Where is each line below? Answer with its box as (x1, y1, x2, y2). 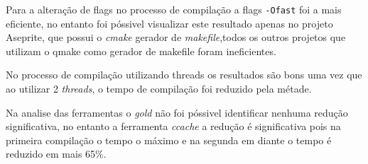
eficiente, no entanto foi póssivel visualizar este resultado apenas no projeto (6, 16, 333, 30)
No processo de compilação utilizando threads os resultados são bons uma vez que (6, 67, 362, 82)
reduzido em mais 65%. (6, 146, 107, 161)
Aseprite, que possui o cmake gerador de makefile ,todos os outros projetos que (6, 30, 346, 45)
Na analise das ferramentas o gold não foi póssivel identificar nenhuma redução (6, 105, 348, 119)
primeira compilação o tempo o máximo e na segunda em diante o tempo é (6, 132, 332, 147)
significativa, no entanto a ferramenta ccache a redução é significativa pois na (6, 119, 341, 134)
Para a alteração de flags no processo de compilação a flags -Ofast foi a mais (6, 2, 342, 16)
